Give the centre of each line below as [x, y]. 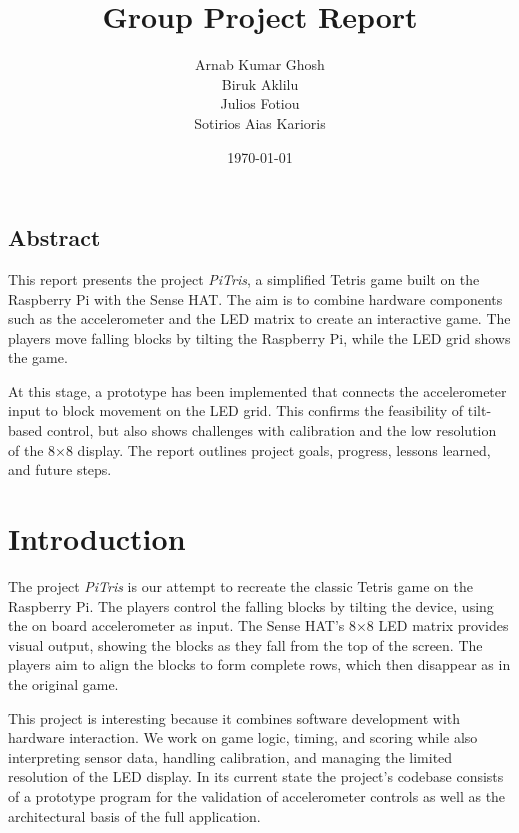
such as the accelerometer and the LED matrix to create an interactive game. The [259, 318]
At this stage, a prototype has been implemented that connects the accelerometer [257, 390]
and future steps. [60, 469]
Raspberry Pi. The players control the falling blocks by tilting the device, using [251, 605]
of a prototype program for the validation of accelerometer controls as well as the [257, 795]
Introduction [97, 538]
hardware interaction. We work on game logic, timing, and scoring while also [243, 737]
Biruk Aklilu [260, 83]
